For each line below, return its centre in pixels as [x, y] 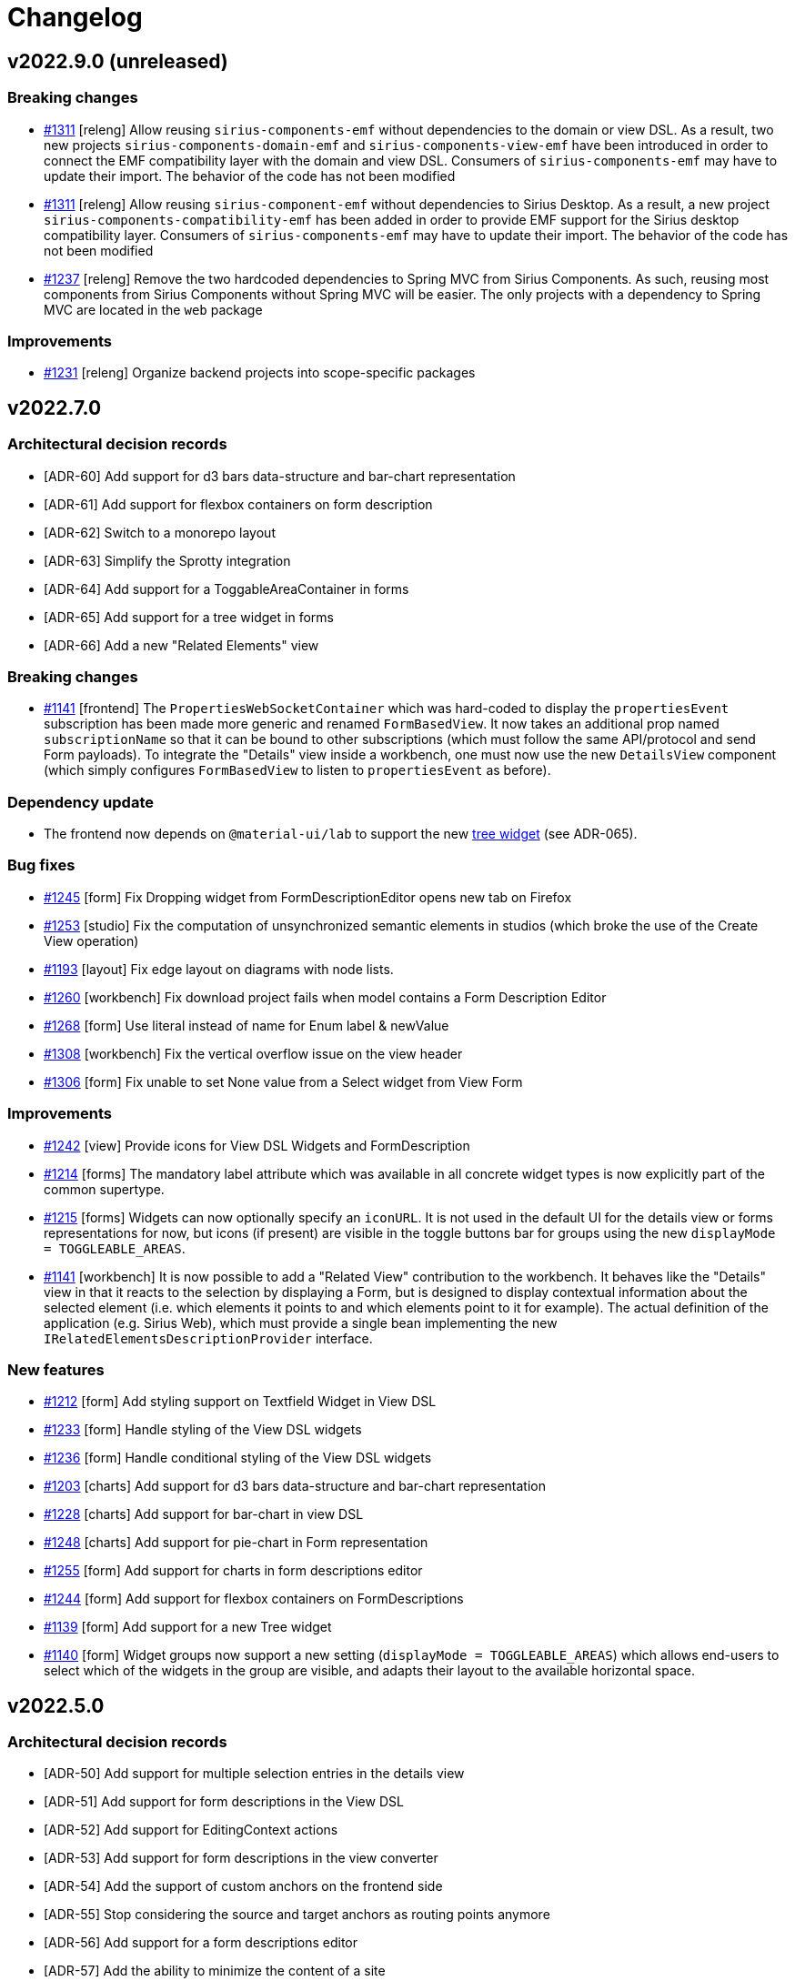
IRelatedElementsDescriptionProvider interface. [208, 1338]
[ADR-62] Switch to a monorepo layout [160, 532]
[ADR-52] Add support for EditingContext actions [191, 1830]
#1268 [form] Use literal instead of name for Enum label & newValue [247, 1025]
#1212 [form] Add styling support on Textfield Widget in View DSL [240, 1402]
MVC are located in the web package [153, 309]
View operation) [91, 940]
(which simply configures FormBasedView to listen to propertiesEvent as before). [297, 770]
